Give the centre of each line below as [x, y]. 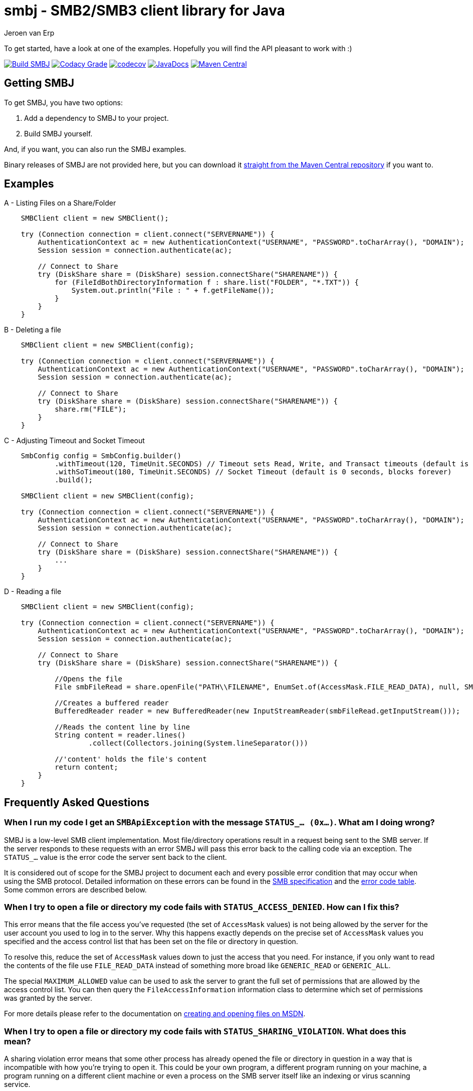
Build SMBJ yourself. [58, 133]
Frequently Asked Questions [77, 802]
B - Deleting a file [33, 330]
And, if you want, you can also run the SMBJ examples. [95, 149]
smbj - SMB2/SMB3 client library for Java [145, 11]
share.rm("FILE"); [91, 409]
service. [17, 1084]
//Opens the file [89, 679]
